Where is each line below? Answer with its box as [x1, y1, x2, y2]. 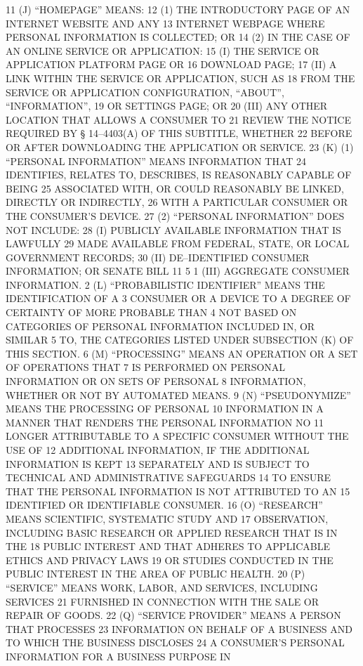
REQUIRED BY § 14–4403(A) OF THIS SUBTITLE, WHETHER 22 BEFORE [6, 126, 352, 141]
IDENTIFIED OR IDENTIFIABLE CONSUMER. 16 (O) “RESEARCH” [6, 497, 323, 512]
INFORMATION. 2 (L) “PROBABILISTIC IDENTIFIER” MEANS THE [6, 277, 325, 292]
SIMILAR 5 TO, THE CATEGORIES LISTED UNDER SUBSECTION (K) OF [6, 332, 354, 347]
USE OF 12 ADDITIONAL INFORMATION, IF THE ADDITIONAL [6, 443, 310, 457]
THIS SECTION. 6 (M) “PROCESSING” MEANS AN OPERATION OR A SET [6, 346, 358, 360]
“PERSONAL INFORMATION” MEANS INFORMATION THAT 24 [6, 153, 306, 168]
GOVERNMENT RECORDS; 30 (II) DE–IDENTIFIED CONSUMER [6, 249, 310, 264]
